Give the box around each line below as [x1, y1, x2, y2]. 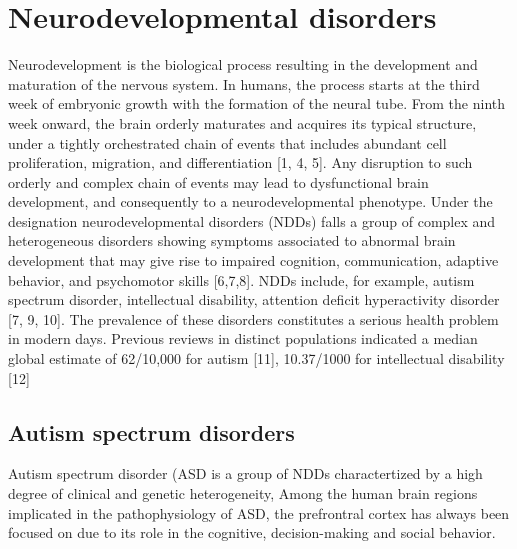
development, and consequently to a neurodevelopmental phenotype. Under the [8, 191, 493, 212]
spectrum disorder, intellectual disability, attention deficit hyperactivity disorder [8, 289, 500, 310]
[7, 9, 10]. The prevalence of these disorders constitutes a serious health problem [8, 308, 499, 329]
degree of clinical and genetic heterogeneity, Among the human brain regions [8, 483, 478, 504]
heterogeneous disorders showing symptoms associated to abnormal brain [8, 230, 456, 251]
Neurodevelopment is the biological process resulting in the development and [8, 54, 478, 75]
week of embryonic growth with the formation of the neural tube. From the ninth [8, 93, 506, 114]
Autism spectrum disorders [8, 416, 295, 447]
